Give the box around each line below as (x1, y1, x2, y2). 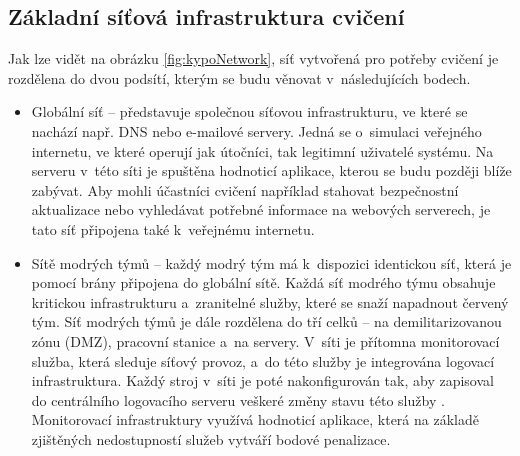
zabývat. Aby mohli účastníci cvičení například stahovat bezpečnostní (31, 179, 459, 200)
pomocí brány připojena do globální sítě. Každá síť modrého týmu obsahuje (31, 272, 496, 293)
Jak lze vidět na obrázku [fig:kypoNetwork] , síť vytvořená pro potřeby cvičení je (8, 48, 499, 69)
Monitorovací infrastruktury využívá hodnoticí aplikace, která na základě (31, 409, 479, 430)
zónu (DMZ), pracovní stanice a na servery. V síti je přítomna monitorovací (31, 330, 500, 351)
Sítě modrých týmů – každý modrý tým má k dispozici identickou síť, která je (31, 252, 512, 273)
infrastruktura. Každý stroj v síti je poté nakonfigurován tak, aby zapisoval (31, 370, 494, 391)
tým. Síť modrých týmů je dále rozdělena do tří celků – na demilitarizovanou (31, 311, 502, 332)
